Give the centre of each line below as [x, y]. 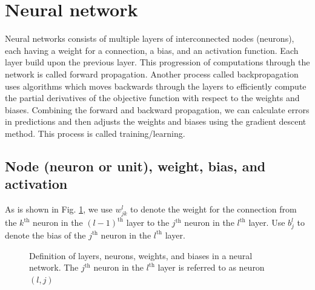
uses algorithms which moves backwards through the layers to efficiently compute [156, 86]
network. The [54, 267]
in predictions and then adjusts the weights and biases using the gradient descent [156, 121]
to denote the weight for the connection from [214, 209]
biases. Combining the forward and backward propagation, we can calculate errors [157, 109]
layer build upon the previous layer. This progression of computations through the [157, 62]
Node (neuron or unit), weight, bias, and [135, 166]
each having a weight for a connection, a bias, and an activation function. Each [152, 50]
